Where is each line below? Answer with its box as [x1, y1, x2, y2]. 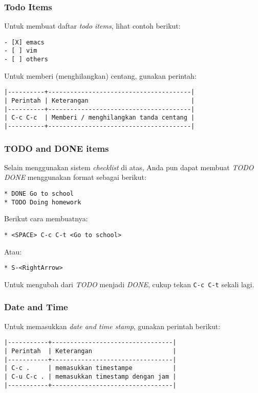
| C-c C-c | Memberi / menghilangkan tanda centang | [4, 114, 195, 122]
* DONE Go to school [4, 190, 74, 198]
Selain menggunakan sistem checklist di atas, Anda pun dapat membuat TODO [4, 161, 254, 172]
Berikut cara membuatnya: [4, 213, 88, 224]
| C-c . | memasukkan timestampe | [4, 364, 177, 372]
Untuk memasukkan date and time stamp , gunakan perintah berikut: [4, 320, 221, 331]
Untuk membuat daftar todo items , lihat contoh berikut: [4, 20, 181, 31]
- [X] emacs [4, 38, 45, 46]
